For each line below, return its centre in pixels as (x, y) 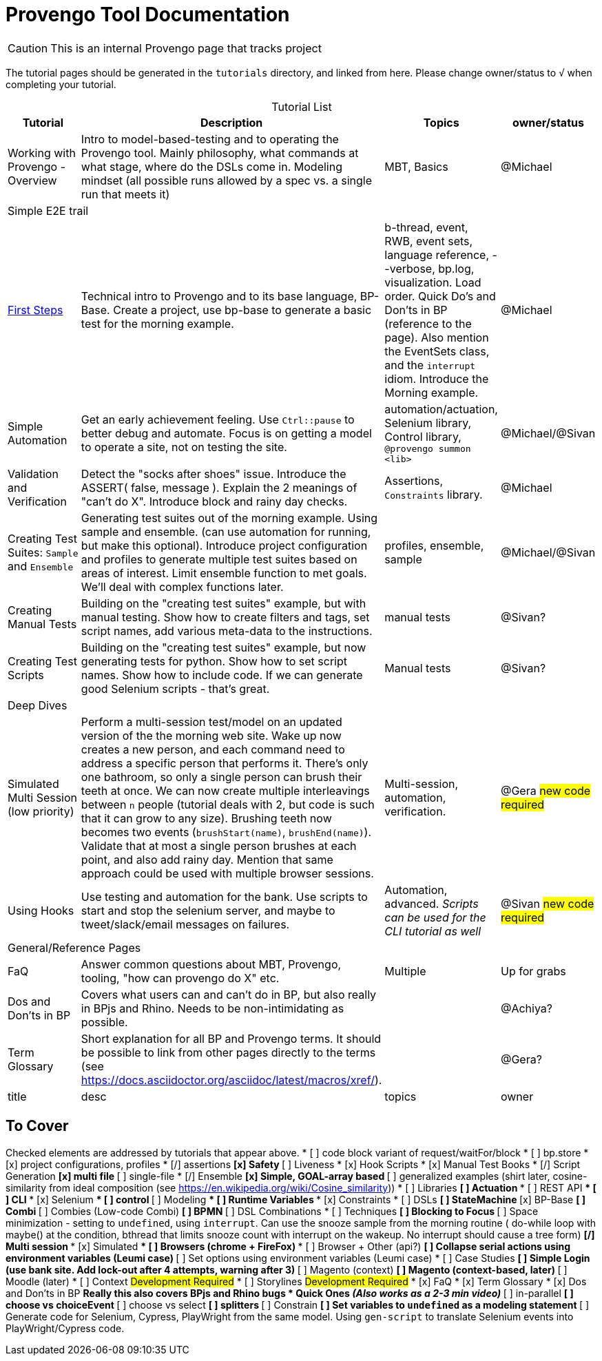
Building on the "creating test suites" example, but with (224, 603)
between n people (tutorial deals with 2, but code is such (228, 804)
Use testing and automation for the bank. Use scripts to (224, 896)
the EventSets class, (437, 351)
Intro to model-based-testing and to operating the (210, 139)
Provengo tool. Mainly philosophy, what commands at (220, 153)
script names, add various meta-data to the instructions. (227, 631)
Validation (33, 474)
